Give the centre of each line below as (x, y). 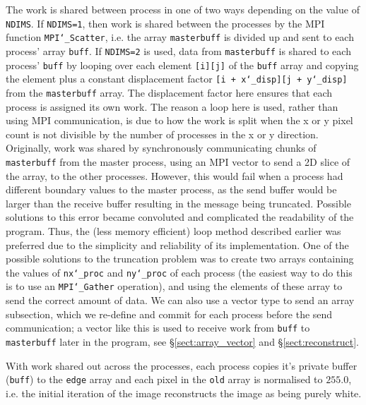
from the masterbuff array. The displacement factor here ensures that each (169, 92)
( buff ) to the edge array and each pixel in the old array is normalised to (164, 379)
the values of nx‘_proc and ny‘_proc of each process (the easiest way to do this (179, 272)
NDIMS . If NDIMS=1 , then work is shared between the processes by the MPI (165, 23)
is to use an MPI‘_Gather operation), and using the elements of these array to (174, 286)
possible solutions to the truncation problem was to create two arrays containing (180, 259)
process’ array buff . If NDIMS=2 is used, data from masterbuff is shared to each (178, 50)
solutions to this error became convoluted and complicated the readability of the (180, 217)
